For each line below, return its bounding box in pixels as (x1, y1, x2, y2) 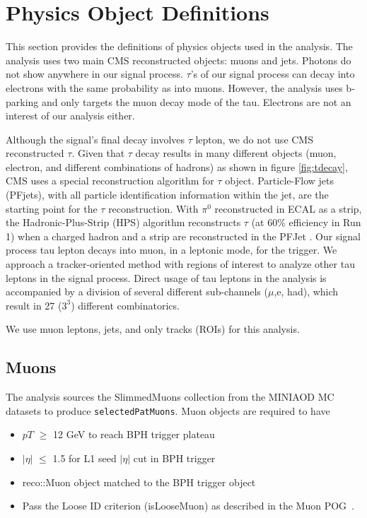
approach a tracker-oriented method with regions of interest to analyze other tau (6, 257, 355, 271)
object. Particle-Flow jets (225, 173, 334, 188)
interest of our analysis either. (6, 108, 135, 123)
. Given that (71, 146, 125, 160)
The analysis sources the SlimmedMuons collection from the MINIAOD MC (6, 389, 334, 404)
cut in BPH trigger (133, 451, 216, 466)
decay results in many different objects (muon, (135, 146, 337, 160)
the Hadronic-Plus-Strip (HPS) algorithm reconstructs (6, 215, 241, 230)
